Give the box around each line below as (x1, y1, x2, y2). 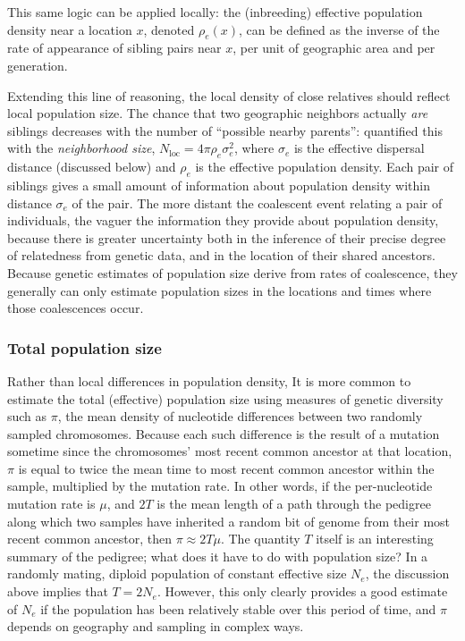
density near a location (7, 20, 132, 38)
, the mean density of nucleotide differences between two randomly (57, 407, 423, 426)
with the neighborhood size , (7, 139, 156, 157)
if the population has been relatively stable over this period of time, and (40, 599, 436, 618)
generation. (7, 55, 68, 74)
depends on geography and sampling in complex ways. (7, 617, 304, 636)
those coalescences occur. (7, 299, 144, 317)
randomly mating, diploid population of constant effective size (7, 564, 347, 583)
